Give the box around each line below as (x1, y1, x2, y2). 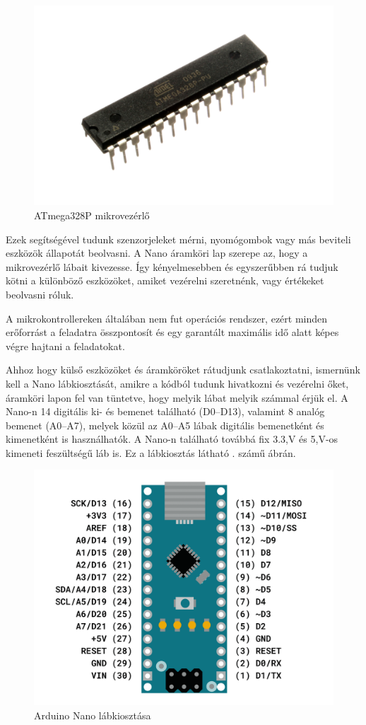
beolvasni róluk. (6, 286, 74, 301)
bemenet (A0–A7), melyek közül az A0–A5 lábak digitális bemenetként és (6, 417, 324, 432)
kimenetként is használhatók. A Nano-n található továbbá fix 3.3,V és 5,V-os (6, 431, 338, 446)
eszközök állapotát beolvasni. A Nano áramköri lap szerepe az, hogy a (6, 245, 308, 260)
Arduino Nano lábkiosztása (34, 707, 151, 722)
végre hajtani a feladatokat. (6, 338, 125, 353)
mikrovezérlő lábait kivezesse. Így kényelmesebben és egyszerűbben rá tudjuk (6, 259, 338, 274)
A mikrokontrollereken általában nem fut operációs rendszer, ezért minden (6, 311, 328, 325)
